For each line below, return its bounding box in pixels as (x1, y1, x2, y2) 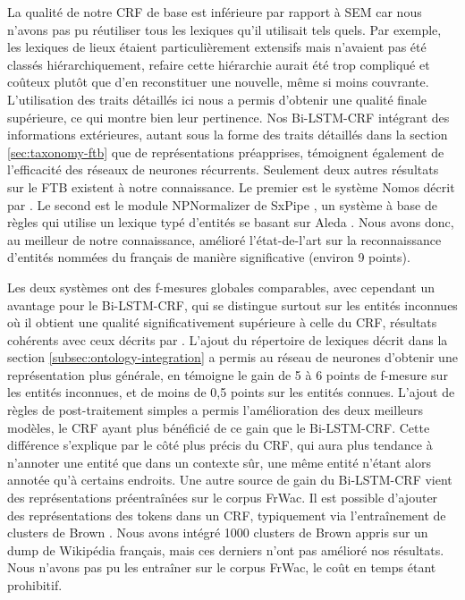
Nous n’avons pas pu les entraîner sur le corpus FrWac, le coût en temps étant (7, 558, 436, 577)
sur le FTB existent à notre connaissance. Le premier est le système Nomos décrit (7, 177, 455, 196)
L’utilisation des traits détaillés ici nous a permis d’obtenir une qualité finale (7, 89, 427, 108)
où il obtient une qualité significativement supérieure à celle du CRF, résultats (7, 313, 437, 332)
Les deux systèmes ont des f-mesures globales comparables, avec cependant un (7, 277, 435, 296)
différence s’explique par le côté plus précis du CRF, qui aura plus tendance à (7, 435, 433, 454)
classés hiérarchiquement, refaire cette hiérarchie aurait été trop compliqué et (7, 55, 430, 73)
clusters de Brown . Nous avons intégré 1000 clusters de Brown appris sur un (7, 523, 428, 542)
